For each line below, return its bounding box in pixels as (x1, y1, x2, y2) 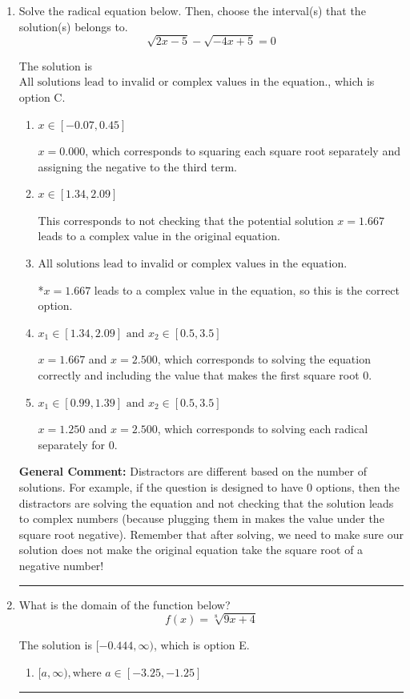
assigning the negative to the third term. (38, 158, 237, 175)
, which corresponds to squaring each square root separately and (85, 143, 400, 159)
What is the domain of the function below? (18, 596, 231, 613)
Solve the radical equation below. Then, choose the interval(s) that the (18, 2, 366, 18)
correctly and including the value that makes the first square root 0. (38, 367, 372, 384)
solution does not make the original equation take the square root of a (18, 541, 364, 558)
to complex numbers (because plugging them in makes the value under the (18, 510, 384, 527)
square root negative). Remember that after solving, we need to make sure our (18, 525, 404, 542)
